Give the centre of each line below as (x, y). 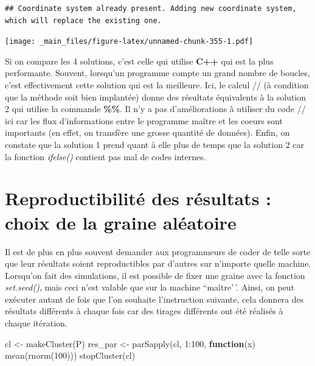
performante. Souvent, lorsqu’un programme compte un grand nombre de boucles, (157, 73)
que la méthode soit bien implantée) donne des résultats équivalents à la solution (156, 97)
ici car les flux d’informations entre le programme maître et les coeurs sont (144, 120)
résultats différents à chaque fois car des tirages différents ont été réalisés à (144, 311)
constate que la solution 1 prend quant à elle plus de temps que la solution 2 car (155, 144)
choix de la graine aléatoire (121, 222)
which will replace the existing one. (83, 20)
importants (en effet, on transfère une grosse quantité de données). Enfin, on (147, 132)
